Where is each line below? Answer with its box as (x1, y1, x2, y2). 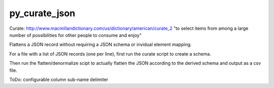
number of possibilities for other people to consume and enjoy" (9, 32, 142, 38)
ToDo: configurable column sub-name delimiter (9, 76, 109, 82)
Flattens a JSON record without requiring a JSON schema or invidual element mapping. (9, 41, 192, 48)
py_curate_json (9, 8, 76, 19)
